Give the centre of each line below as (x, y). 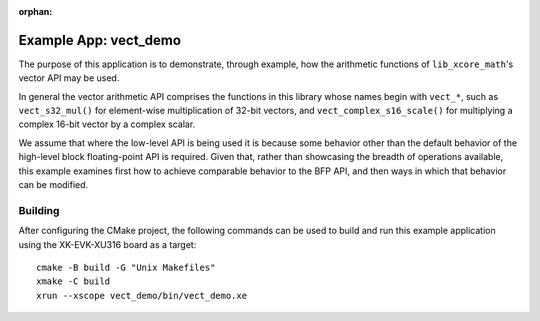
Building (39, 210)
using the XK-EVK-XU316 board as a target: (107, 244)
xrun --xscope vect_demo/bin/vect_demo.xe (142, 295)
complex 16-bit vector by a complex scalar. (107, 124)
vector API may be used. (69, 78)
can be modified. (53, 185)
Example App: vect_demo (100, 40)
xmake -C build (73, 281)
